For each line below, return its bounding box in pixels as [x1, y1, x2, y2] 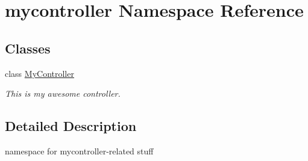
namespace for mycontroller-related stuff [5, 144, 154, 157]
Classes [5, 38, 51, 57]
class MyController [5, 67, 74, 79]
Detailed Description [5, 117, 137, 135]
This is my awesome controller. [5, 87, 121, 100]
